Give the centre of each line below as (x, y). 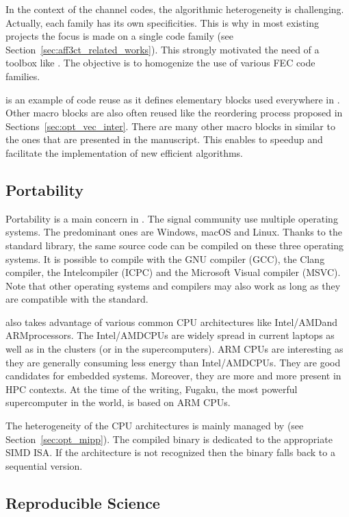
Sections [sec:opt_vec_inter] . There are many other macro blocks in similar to (170, 126)
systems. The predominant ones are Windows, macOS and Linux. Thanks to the (174, 232)
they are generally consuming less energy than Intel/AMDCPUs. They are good (173, 362)
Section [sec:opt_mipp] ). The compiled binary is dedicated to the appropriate (169, 439)
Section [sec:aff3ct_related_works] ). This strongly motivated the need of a (163, 49)
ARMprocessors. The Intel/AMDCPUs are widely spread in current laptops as (170, 335)
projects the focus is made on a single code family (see (119, 36)
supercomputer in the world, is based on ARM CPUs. (118, 402)
